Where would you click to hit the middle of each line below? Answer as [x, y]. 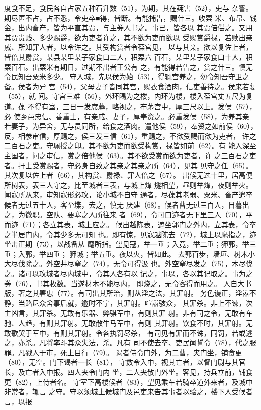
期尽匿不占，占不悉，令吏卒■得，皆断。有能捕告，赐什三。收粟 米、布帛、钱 [131, 17]
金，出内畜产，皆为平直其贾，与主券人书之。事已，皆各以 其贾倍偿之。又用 [128, 27]
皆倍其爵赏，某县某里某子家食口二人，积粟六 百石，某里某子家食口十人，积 [128, 57]
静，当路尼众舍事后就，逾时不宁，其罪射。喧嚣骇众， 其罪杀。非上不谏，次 [128, 303]
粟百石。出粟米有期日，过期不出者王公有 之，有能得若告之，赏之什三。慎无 [128, 67]
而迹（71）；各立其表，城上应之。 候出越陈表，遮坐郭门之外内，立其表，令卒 [130, 224]
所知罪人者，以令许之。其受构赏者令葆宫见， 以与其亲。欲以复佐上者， [135, 47]
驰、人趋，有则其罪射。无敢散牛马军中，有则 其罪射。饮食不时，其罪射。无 [128, 323]
